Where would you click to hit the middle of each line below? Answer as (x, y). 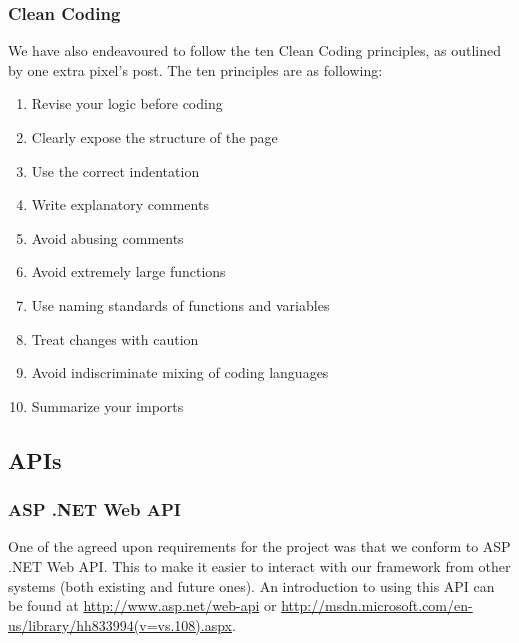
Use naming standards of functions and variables (180, 304)
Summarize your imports (107, 405)
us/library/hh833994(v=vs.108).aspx (120, 624)
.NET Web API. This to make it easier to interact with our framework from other (259, 565)
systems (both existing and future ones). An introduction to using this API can (251, 585)
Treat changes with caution (115, 338)
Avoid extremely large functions (128, 271)
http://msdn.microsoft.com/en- (377, 605)
